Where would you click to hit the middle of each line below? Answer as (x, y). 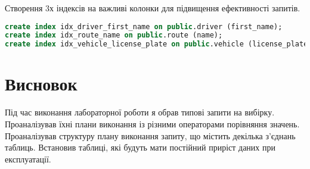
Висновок (41, 84)
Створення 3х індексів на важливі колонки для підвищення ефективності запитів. (153, 8)
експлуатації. (28, 159)
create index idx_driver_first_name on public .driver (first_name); (144, 26)
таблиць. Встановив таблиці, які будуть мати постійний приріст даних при (140, 147)
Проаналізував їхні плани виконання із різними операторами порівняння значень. (152, 123)
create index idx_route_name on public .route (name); (114, 35)
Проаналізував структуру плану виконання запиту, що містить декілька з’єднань (150, 135)
